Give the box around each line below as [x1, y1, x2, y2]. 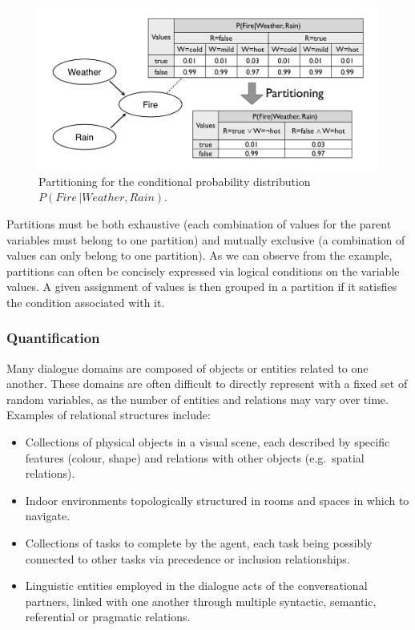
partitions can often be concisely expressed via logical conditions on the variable [6, 262, 400, 279]
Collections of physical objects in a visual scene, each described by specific [25, 434, 390, 450]
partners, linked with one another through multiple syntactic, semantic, [25, 592, 377, 609]
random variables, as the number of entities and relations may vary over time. [6, 390, 389, 407]
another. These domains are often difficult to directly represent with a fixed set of [6, 375, 408, 392]
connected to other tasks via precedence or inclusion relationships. [25, 550, 350, 567]
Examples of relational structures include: [6, 406, 211, 423]
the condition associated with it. [6, 293, 165, 310]
